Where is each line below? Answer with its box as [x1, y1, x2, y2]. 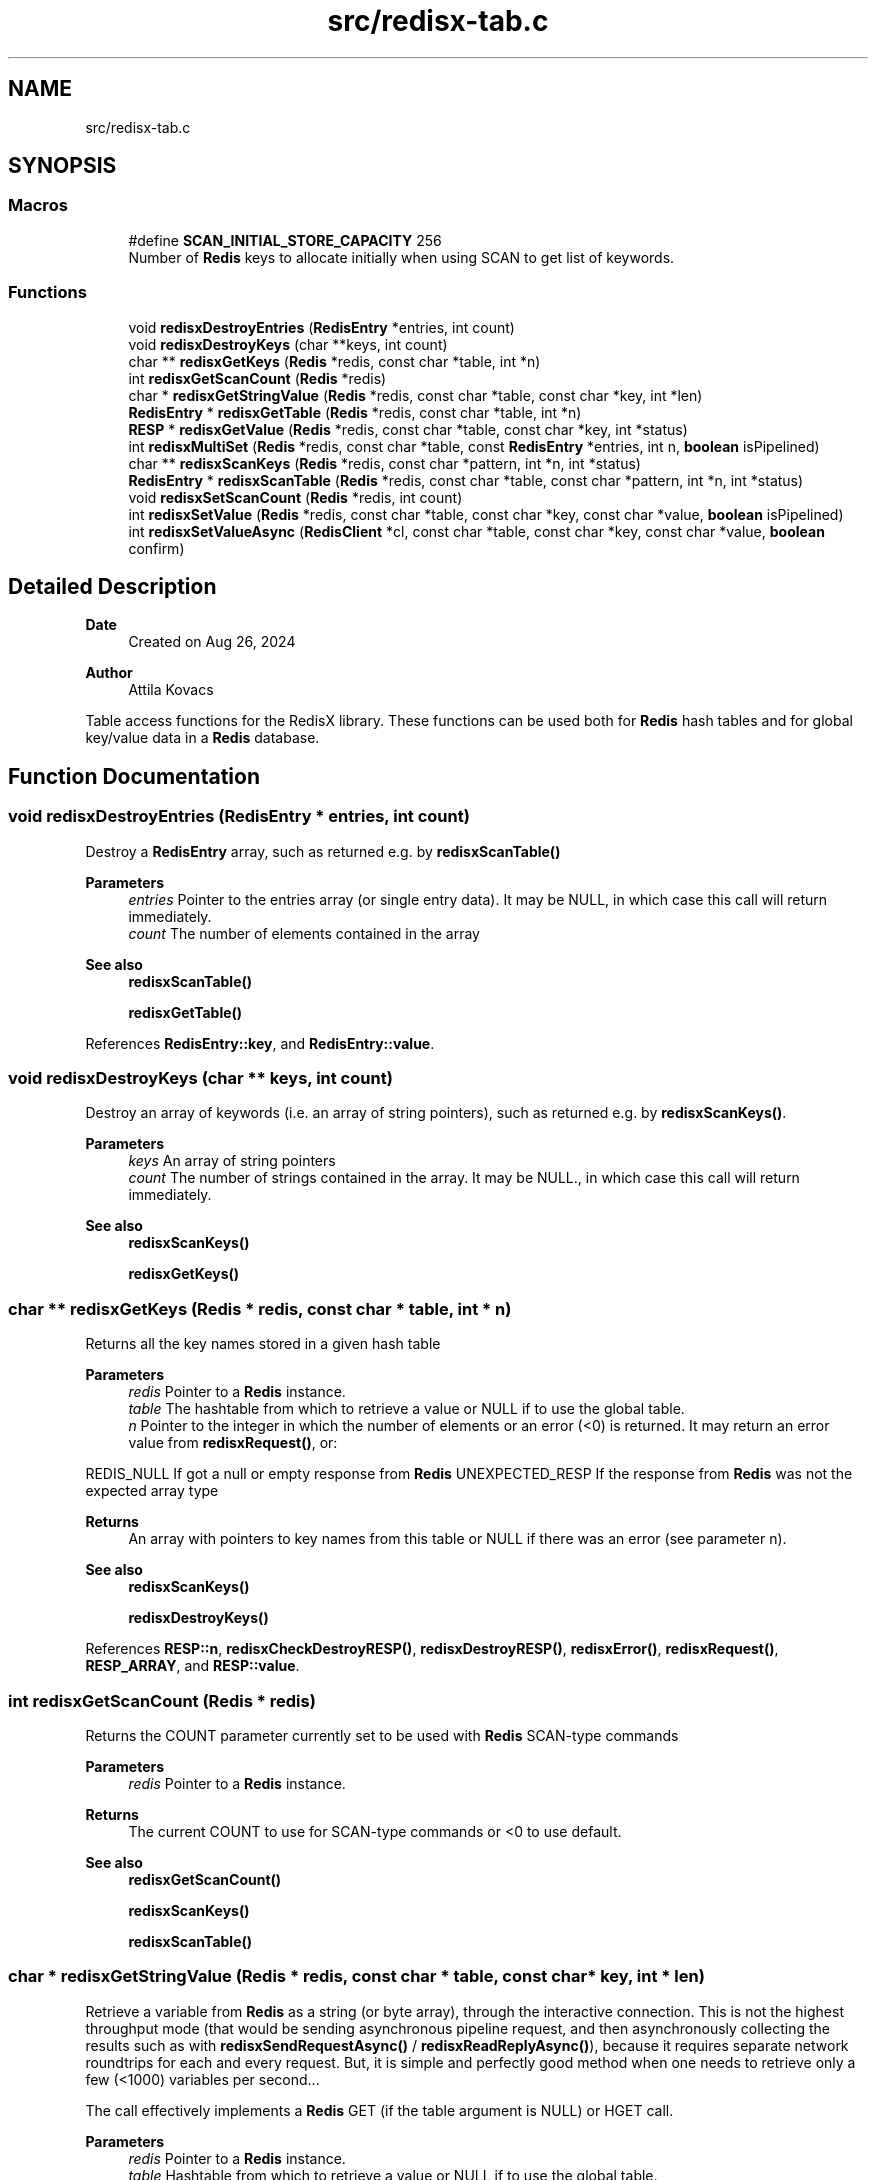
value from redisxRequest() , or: [128, 1434, 338, 1452]
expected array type [85, 1482, 219, 1500]
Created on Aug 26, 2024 [128, 633, 296, 651]
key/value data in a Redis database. [85, 729, 320, 747]
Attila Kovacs [128, 681, 214, 699]
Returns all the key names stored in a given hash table [85, 1335, 441, 1353]
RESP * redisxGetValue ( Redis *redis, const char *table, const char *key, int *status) [128, 420, 688, 438]
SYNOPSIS [8, 153, 117, 179]
